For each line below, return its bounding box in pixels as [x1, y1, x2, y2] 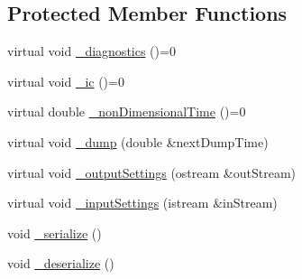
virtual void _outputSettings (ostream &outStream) [7, 163, 296, 181]
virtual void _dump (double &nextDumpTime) [7, 132, 269, 151]
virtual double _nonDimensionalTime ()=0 [7, 102, 246, 121]
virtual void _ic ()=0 [7, 71, 124, 90]
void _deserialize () [7, 254, 114, 273]
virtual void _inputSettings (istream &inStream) [7, 193, 278, 212]
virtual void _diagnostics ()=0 [7, 42, 176, 60]
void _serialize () [7, 223, 102, 242]
